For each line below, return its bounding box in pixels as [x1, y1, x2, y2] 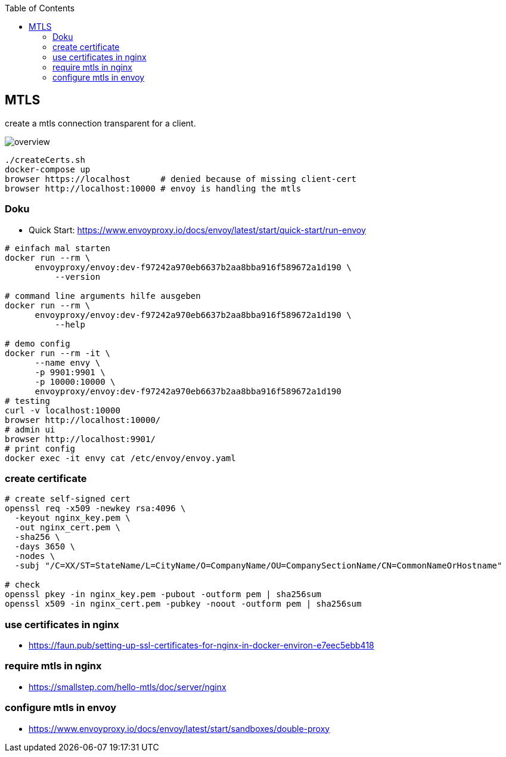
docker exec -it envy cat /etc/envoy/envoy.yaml [5, 453, 236, 463]
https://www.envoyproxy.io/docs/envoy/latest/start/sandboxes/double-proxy [29, 723, 330, 734]
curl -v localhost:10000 [5, 405, 120, 415]
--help [55, 319, 85, 329]
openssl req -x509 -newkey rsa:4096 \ [5, 503, 186, 514]
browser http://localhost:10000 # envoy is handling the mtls [5, 183, 302, 193]
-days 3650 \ [14, 542, 76, 552]
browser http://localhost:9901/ [5, 434, 156, 444]
